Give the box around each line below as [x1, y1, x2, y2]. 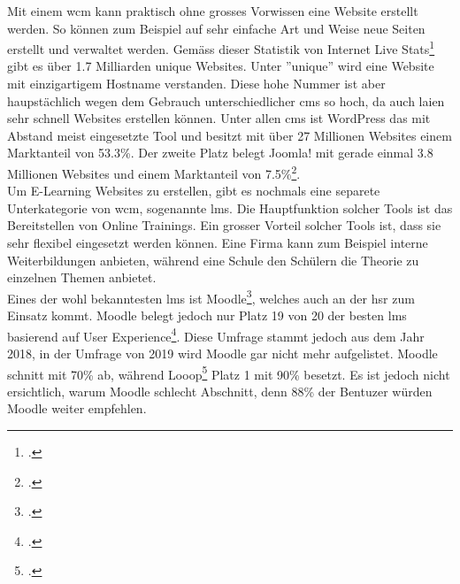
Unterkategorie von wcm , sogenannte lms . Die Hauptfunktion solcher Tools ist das [7, 198, 453, 217]
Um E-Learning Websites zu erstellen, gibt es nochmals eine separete [7, 181, 380, 200]
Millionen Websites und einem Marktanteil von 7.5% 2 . [7, 162, 301, 182]
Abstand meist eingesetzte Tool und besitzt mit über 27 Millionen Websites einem [7, 126, 452, 144]
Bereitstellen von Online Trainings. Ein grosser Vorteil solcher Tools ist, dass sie [7, 216, 441, 234]
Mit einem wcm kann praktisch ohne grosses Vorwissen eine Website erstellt [7, 2, 418, 19]
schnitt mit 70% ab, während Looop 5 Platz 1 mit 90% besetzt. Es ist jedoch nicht [7, 362, 450, 383]
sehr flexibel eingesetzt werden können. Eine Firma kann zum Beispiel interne [7, 234, 428, 252]
